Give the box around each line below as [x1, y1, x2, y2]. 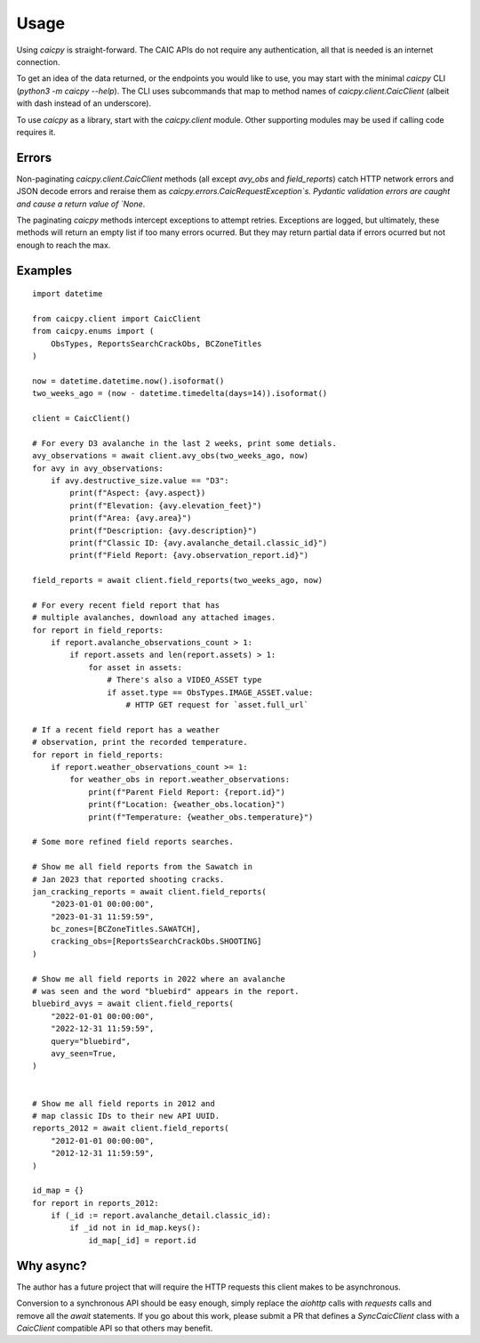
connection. [16, 56, 60, 67]
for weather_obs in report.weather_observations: [69, 774, 291, 785]
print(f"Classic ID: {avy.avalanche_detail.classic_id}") [69, 538, 328, 547]
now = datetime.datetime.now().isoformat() [32, 376, 225, 386]
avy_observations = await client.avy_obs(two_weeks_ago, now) [32, 450, 309, 461]
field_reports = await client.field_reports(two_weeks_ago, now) [32, 575, 324, 586]
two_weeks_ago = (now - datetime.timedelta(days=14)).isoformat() [32, 388, 328, 399]
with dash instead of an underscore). [16, 98, 151, 109]
